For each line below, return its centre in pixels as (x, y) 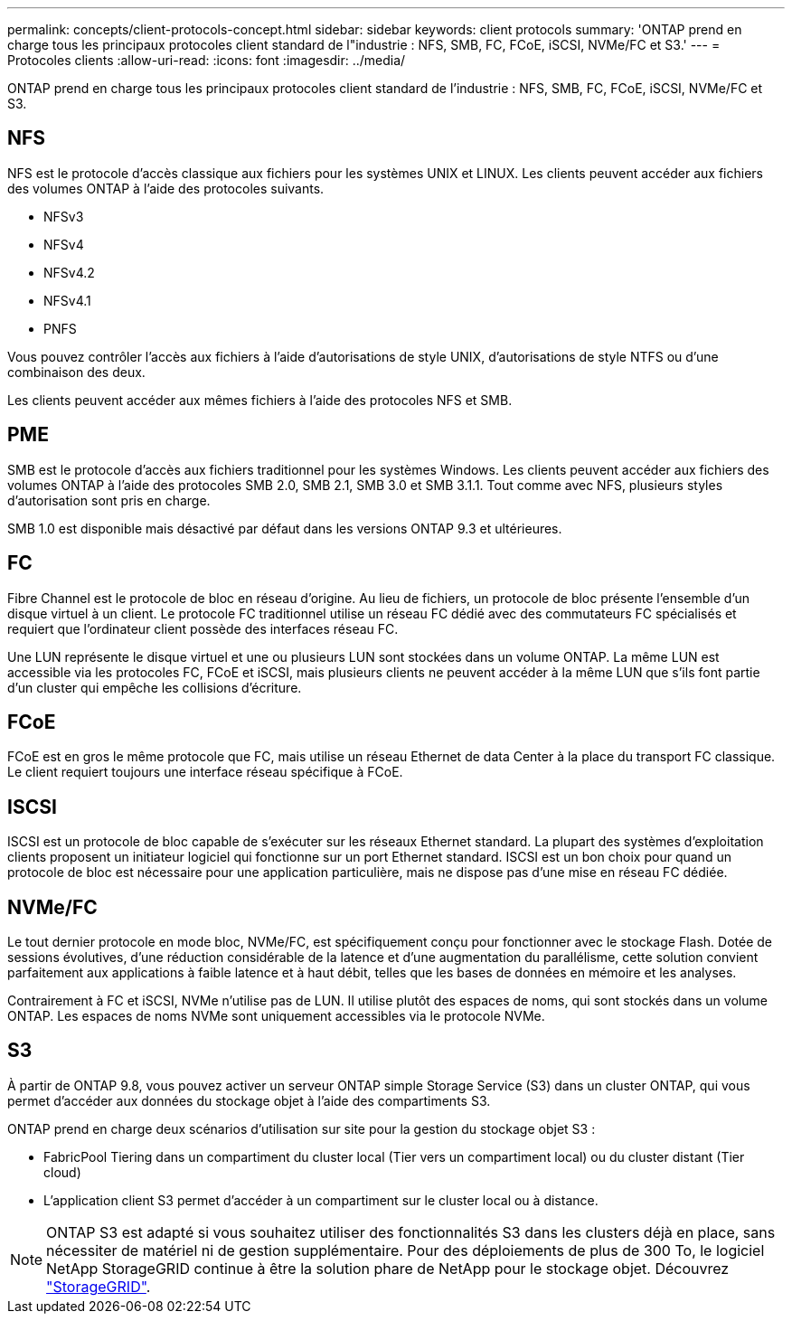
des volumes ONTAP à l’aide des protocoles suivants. (166, 188)
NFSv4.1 (67, 300)
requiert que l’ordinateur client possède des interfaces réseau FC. (203, 628)
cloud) (62, 1172)
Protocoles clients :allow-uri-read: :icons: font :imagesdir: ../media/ (207, 60)
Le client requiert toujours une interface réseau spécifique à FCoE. (205, 772)
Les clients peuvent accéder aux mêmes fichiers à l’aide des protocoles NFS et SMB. (260, 400)
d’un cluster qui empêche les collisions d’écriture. (155, 687)
